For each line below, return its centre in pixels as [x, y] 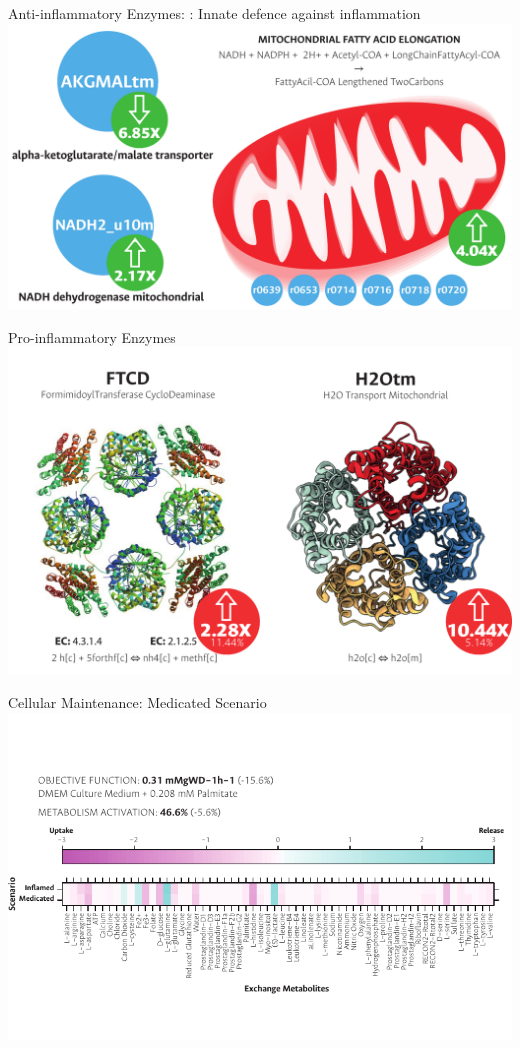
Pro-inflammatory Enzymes [92, 336]
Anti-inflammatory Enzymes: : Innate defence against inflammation [214, 13]
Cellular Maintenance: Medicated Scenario [137, 702]
